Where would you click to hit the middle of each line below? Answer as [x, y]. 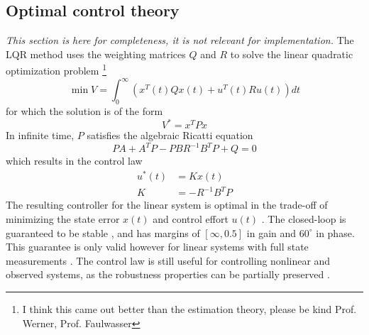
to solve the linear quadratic [292, 54]
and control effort [191, 218]
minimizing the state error [63, 218]
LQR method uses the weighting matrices [96, 54]
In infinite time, [40, 135]
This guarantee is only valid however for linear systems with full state [157, 247]
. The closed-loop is [304, 218]
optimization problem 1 [56, 70]
